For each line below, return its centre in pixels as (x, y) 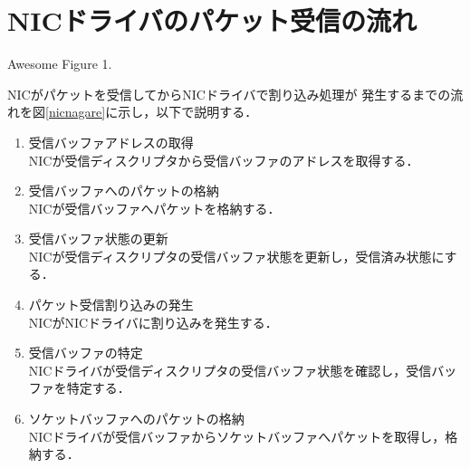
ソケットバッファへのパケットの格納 (136, 419)
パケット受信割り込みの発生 (111, 305)
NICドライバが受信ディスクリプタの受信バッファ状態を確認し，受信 (230, 370)
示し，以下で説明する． (188, 112)
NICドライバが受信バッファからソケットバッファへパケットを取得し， (237, 436)
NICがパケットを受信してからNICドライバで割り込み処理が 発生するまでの (229, 94)
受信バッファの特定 (86, 353)
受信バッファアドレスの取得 (111, 142)
